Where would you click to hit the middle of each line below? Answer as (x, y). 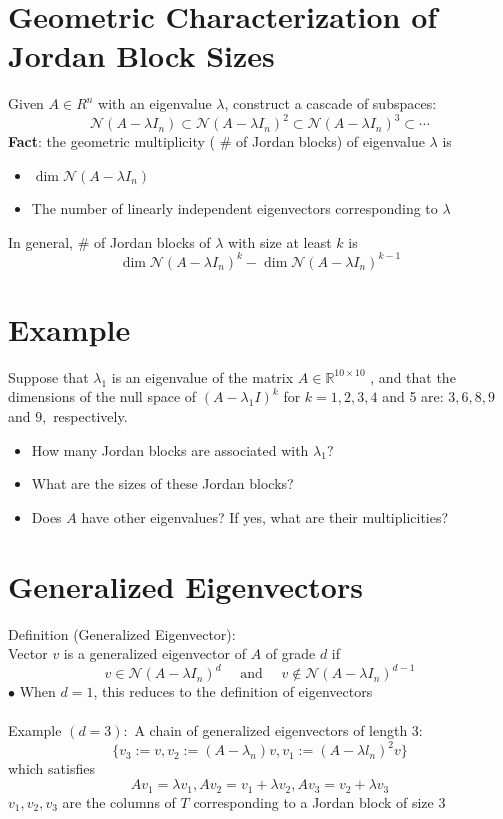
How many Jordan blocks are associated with (170, 449)
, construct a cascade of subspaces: (330, 103)
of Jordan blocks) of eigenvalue (330, 141)
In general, (40, 241)
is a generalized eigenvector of (154, 653)
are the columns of (119, 801)
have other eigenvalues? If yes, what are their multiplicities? (265, 516)
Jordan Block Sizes (141, 55)
